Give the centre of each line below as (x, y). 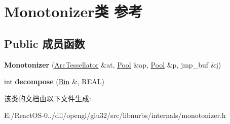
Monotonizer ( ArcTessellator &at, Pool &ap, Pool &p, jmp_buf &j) (113, 64)
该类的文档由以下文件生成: (48, 98)
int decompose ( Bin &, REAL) (54, 81)
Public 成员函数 (45, 43)
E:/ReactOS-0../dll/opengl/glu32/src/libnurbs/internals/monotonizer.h (115, 115)
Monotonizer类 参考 (73, 11)
